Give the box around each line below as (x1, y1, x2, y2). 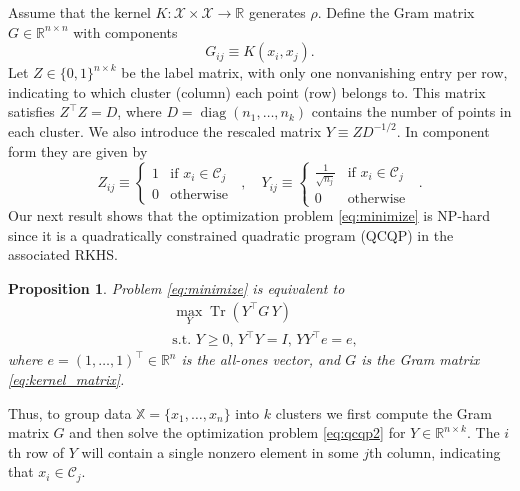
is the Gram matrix (361, 349, 480, 370)
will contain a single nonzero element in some (81, 441, 359, 462)
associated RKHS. (8, 244, 119, 265)
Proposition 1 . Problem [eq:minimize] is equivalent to (8, 277, 345, 298)
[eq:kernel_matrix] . (8, 368, 125, 389)
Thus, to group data (8, 402, 132, 423)
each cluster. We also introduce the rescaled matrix (8, 120, 322, 141)
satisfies (8, 101, 55, 122)
